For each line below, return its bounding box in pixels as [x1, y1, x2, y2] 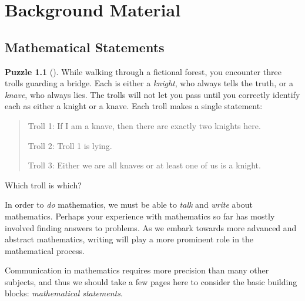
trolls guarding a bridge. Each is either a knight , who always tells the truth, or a [5, 77, 294, 89]
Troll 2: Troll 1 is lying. [28, 139, 112, 151]
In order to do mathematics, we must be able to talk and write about [5, 198, 253, 211]
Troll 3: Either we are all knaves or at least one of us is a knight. [28, 159, 261, 171]
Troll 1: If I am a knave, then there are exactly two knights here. [28, 119, 261, 131]
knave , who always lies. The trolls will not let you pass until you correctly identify [5, 88, 300, 100]
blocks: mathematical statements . [5, 287, 123, 299]
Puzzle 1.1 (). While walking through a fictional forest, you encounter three [5, 65, 281, 77]
